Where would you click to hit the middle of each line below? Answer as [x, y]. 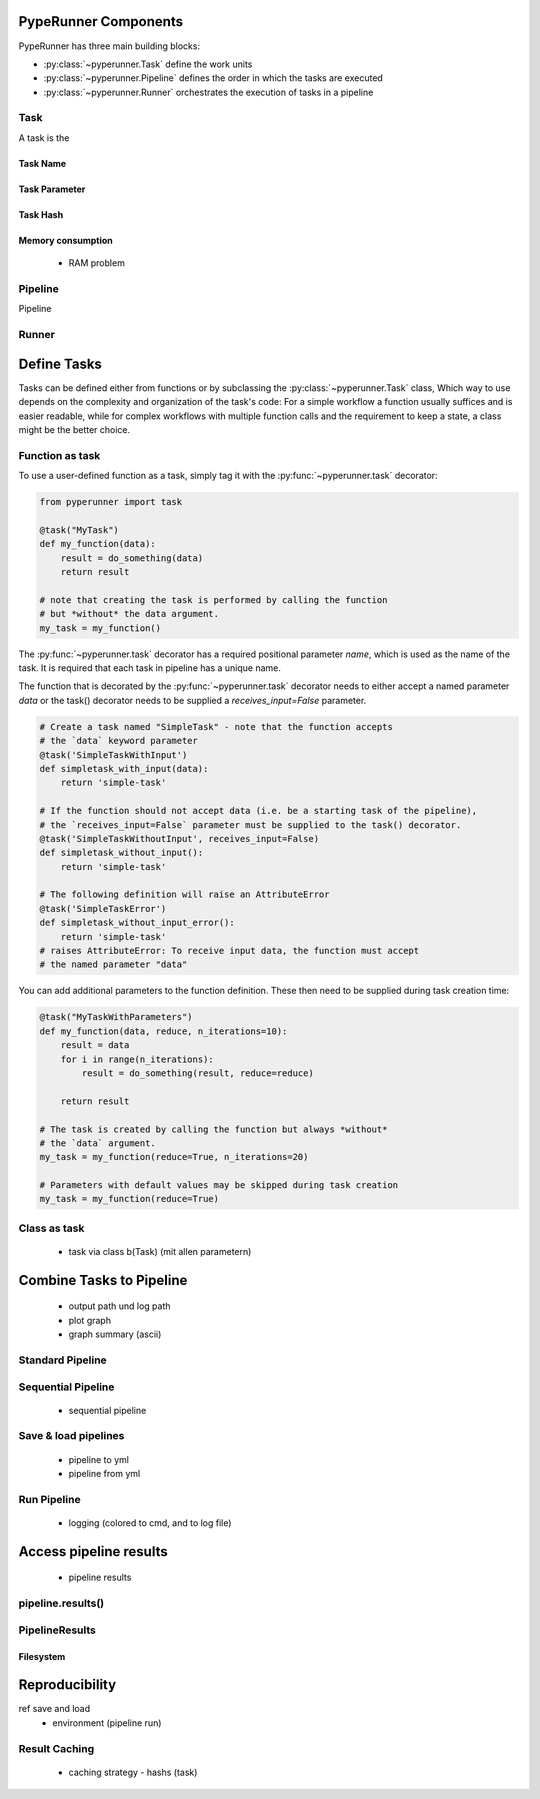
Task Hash [41, 214]
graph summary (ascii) [115, 1334]
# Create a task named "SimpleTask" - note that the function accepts [216, 726]
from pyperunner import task [111, 502]
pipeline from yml [104, 1474]
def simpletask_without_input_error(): [137, 923]
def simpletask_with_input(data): [124, 768]
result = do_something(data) [132, 558]
